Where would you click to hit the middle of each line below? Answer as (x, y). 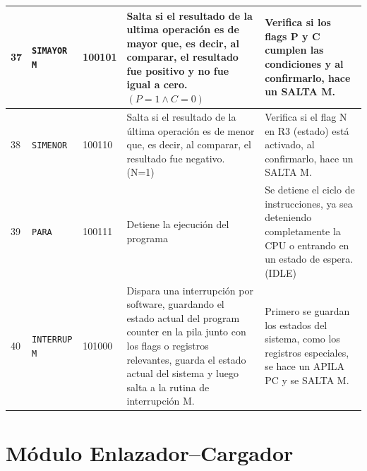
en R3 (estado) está (307, 130)
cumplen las (294, 50)
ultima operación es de (183, 29)
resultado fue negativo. (176, 158)
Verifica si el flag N (306, 116)
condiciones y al (304, 64)
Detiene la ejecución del (178, 224)
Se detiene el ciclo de (310, 190)
